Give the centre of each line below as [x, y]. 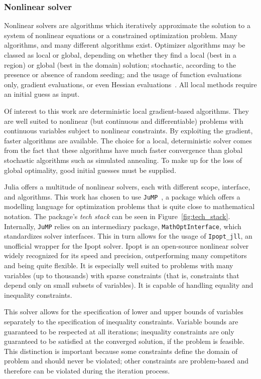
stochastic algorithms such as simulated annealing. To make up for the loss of [123, 160]
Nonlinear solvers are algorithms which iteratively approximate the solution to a [127, 25]
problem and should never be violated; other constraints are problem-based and [126, 361]
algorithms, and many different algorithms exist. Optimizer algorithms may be [125, 45]
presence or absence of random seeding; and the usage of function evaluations [123, 74]
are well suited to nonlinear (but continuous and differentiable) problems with [124, 121]
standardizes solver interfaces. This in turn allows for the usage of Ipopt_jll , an [128, 236]
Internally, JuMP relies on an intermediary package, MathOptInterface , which [123, 226]
